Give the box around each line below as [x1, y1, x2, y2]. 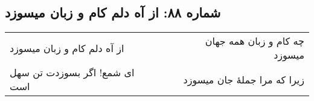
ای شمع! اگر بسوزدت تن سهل [10, 65, 135, 80]
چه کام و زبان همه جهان [205, 34, 304, 48]
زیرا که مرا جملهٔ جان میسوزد [183, 72, 304, 86]
